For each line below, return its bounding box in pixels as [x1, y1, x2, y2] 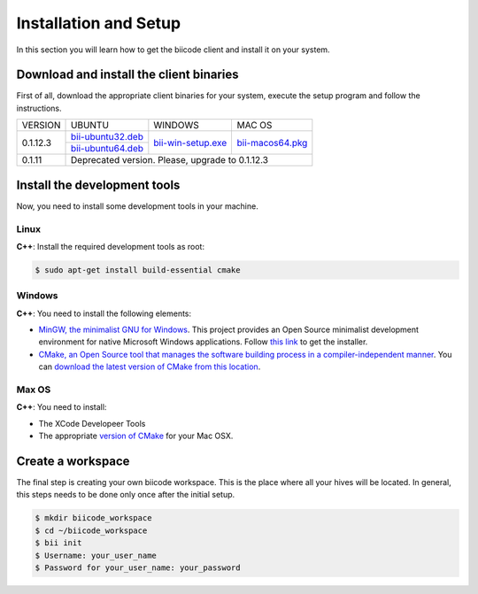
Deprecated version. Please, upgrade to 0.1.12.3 [71, 154, 269, 166]
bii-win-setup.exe [153, 136, 227, 149]
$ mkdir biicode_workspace [35, 513, 152, 523]
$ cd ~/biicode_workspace [35, 525, 148, 536]
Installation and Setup [16, 13, 181, 33]
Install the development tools [16, 177, 181, 192]
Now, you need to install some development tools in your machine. [16, 200, 258, 212]
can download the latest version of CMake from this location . [38, 361, 261, 372]
